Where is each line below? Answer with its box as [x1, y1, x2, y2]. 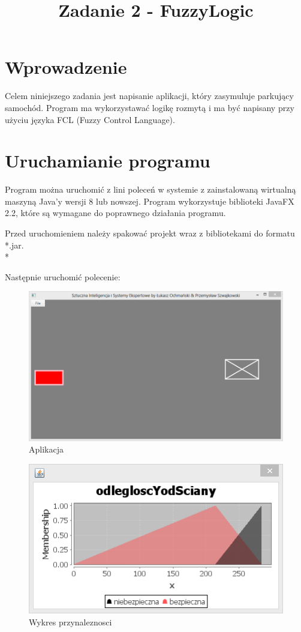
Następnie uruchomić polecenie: [5, 270, 121, 283]
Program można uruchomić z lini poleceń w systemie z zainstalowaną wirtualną [5, 183, 296, 196]
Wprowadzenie [5, 55, 127, 79]
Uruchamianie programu [5, 148, 210, 173]
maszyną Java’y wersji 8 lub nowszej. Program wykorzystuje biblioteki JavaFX [5, 194, 294, 207]
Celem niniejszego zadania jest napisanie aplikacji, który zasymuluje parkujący [5, 89, 294, 102]
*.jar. [5, 238, 24, 251]
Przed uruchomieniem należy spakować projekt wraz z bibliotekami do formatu [5, 227, 295, 239]
